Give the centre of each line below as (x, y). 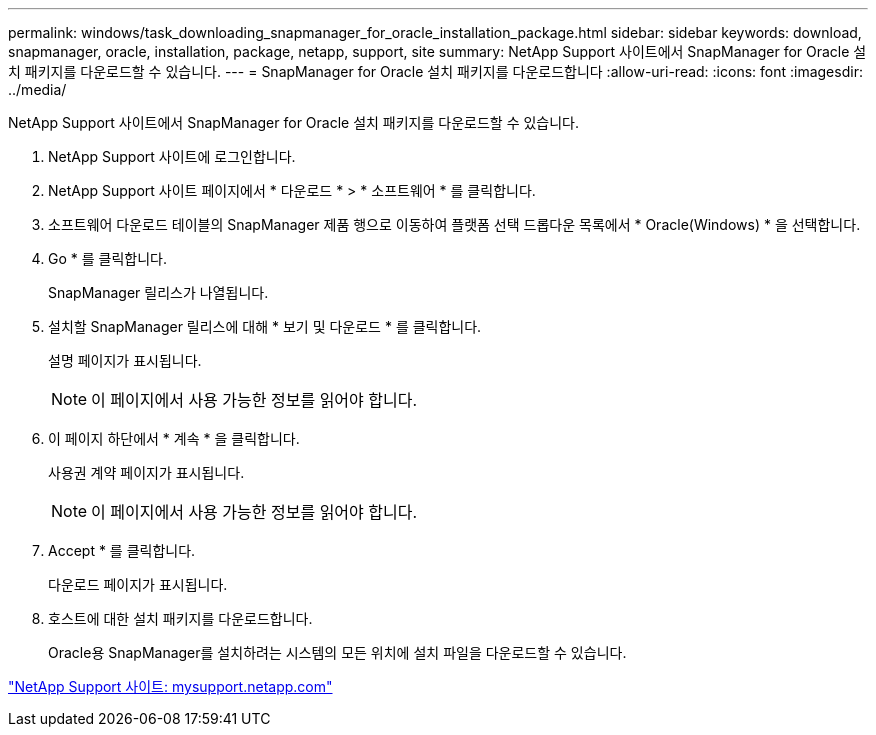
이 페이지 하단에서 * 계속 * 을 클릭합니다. (174, 438)
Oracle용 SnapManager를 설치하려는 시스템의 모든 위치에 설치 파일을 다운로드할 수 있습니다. (337, 652)
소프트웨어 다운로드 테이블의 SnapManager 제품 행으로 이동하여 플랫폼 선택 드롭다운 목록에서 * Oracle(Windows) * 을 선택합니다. (454, 224)
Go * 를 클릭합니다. (107, 258)
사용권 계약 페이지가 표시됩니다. (146, 472)
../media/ (37, 89)
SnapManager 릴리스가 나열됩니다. (158, 292)
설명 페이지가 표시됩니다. (125, 360)
